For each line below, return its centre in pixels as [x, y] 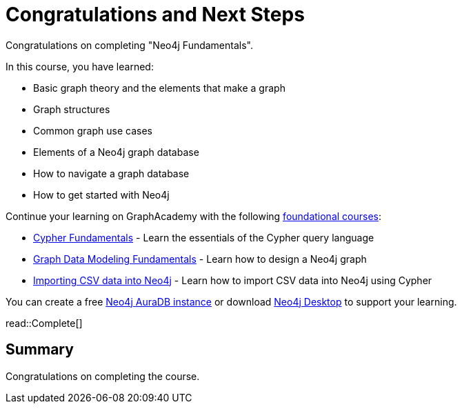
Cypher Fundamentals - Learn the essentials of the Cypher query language [204, 237]
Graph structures [72, 109]
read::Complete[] [44, 323]
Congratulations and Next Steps [155, 14]
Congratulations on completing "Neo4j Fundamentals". [130, 45]
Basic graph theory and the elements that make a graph [159, 88]
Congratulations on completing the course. [103, 376]
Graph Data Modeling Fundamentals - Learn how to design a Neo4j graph [200, 259]
